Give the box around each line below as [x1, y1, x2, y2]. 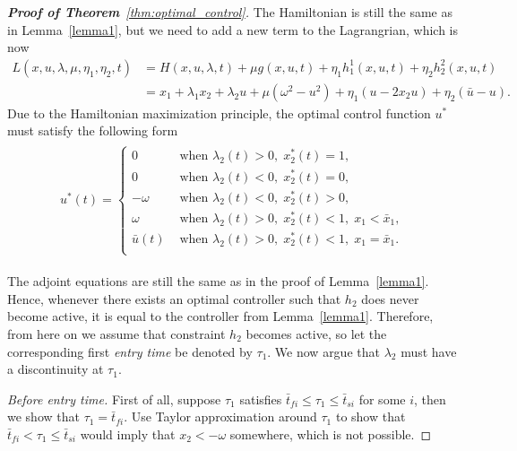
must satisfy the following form [7, 121, 178, 140]
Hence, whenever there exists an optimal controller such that [7, 289, 341, 308]
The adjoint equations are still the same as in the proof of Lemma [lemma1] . [7, 272, 429, 291]
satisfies [239, 389, 282, 408]
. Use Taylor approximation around [124, 407, 317, 426]
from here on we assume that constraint [7, 324, 226, 343]
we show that [7, 407, 80, 426]
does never [361, 289, 419, 308]
